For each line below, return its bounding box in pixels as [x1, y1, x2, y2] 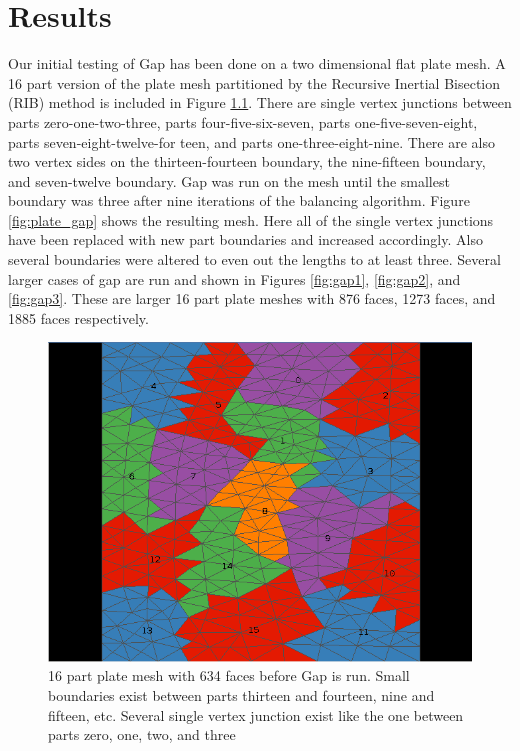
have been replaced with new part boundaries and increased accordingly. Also [8, 229, 483, 250]
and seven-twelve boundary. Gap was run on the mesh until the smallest [8, 170, 450, 191]
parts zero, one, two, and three [48, 724, 236, 745]
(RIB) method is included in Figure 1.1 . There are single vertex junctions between [8, 92, 512, 113]
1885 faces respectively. [8, 307, 149, 328]
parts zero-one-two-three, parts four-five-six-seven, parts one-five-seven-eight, [8, 111, 478, 132]
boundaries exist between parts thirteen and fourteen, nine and [48, 684, 435, 705]
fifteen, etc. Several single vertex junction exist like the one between [48, 704, 464, 725]
